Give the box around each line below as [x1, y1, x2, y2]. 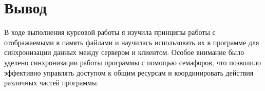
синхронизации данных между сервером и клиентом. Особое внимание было [4, 47, 244, 58]
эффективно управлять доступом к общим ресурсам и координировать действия [4, 67, 254, 78]
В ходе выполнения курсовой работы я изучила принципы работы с [4, 27, 216, 38]
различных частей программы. [4, 77, 99, 88]
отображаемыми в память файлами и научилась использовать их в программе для [4, 37, 259, 47]
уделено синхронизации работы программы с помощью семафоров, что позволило [4, 57, 261, 67]
